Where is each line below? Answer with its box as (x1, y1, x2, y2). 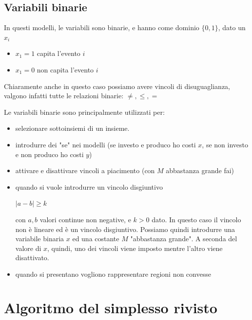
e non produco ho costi (15, 149, 84, 159)
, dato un (218, 22, 246, 33)
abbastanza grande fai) (166, 165, 234, 176)
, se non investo (202, 139, 248, 149)
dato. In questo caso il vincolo (152, 214, 241, 224)
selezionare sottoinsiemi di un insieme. (15, 123, 130, 133)
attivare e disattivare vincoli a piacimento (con (15, 165, 155, 176)
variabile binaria (15, 233, 64, 244)
